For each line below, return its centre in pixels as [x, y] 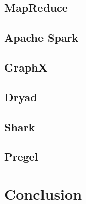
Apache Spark [41, 37]
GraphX [26, 67]
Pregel [21, 157]
